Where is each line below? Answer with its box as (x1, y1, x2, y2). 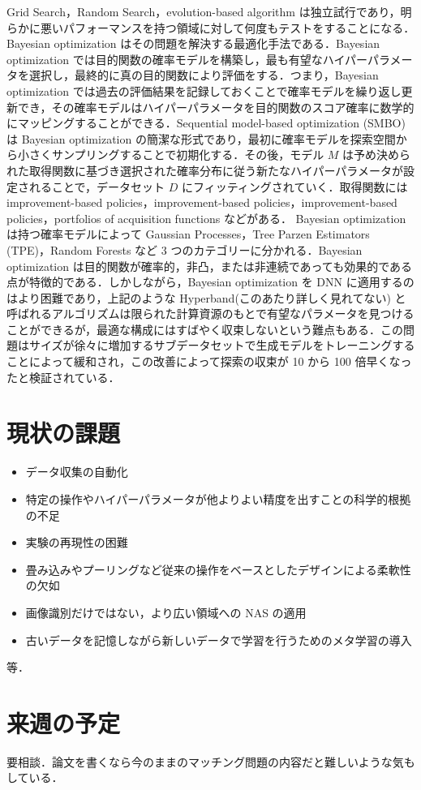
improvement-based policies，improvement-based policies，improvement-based (6, 194, 397, 211)
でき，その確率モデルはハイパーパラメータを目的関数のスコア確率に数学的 (17, 98, 415, 115)
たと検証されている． (6, 368, 120, 385)
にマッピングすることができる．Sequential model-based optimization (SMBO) (6, 114, 406, 131)
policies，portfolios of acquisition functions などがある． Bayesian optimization (6, 209, 406, 226)
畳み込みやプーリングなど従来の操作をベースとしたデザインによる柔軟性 (25, 560, 411, 577)
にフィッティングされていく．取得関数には (181, 178, 408, 195)
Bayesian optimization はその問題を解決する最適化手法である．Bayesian (6, 35, 380, 52)
